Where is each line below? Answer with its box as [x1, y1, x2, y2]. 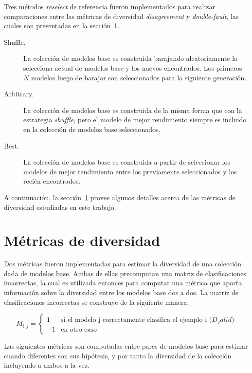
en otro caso [61, 326, 97, 334]
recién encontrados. [23, 176, 81, 186]
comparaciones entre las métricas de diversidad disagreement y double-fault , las [4, 11, 239, 21]
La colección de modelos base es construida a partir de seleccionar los [23, 157, 231, 167]
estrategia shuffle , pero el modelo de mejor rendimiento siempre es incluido [23, 114, 247, 125]
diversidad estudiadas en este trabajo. [4, 202, 116, 212]
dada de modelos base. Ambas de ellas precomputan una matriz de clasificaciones [4, 268, 246, 278]
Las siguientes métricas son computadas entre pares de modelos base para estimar [4, 341, 248, 351]
